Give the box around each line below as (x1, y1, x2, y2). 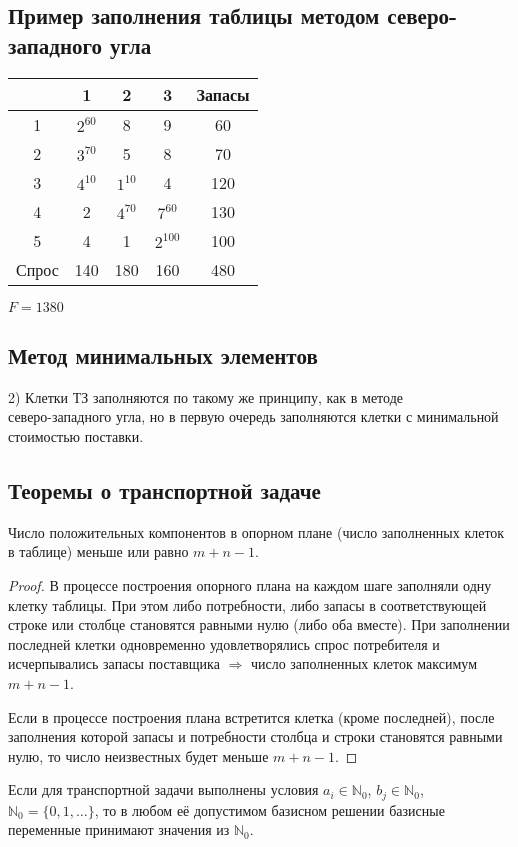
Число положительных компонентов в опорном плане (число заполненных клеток (8, 521, 505, 542)
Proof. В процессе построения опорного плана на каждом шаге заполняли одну (8, 574, 492, 595)
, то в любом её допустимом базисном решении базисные (94, 799, 445, 820)
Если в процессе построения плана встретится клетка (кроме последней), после (8, 706, 495, 727)
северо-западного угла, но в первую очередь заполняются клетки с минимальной (8, 406, 499, 427)
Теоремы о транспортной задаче (8, 474, 321, 505)
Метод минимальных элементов (8, 339, 318, 370)
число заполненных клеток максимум (250, 653, 478, 674)
